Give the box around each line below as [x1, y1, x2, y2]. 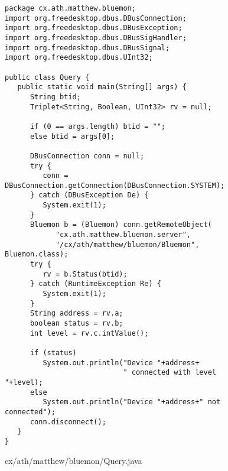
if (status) [30, 348, 77, 357]
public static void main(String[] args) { [17, 83, 187, 92]
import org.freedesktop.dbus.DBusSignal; [5, 43, 170, 52]
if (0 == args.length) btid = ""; [30, 122, 166, 131]
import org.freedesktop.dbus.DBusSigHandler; [5, 33, 187, 42]
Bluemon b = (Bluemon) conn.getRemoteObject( [30, 220, 212, 229]
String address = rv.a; [30, 309, 123, 318]
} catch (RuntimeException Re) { [30, 280, 161, 288]
